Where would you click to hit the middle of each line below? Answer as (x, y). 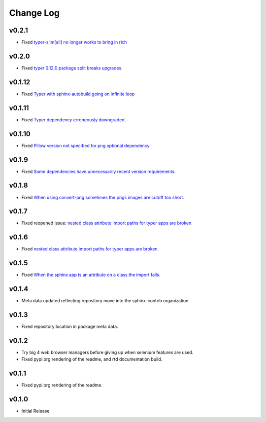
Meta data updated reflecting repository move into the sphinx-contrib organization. (105, 301)
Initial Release (35, 411)
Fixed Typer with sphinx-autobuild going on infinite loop (78, 94)
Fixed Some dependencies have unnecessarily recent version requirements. (99, 171)
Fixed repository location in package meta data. (70, 327)
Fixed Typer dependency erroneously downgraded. (74, 120)
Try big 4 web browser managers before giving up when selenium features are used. (107, 352)
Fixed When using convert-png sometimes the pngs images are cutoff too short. (103, 197)
